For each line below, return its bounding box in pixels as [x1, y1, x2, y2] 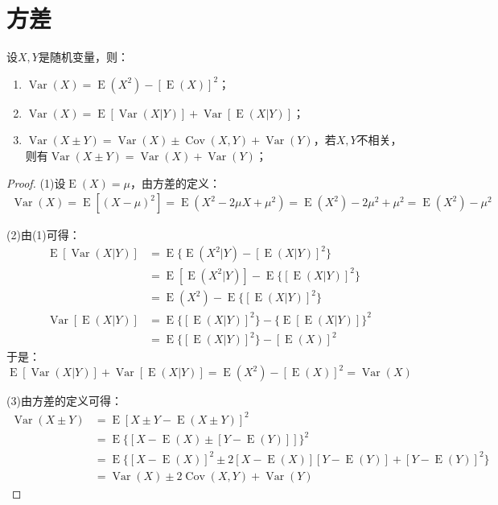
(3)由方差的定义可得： [6, 392, 122, 409]
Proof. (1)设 [6, 174, 66, 191]
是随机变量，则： [38, 48, 129, 65]
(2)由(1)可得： [6, 226, 80, 243]
